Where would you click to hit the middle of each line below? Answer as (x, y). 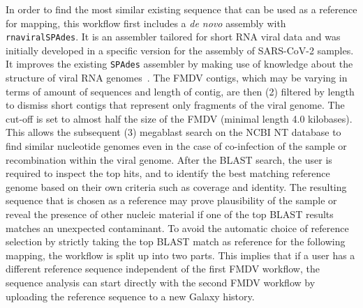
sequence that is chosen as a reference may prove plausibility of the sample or (171, 200)
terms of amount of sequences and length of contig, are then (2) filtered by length (180, 91)
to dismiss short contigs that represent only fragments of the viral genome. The (175, 105)
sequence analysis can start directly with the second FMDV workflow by (161, 282)
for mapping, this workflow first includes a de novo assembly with (146, 23)
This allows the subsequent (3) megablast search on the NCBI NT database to (173, 132)
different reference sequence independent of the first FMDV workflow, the (163, 269)
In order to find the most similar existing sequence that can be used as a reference (181, 9)
